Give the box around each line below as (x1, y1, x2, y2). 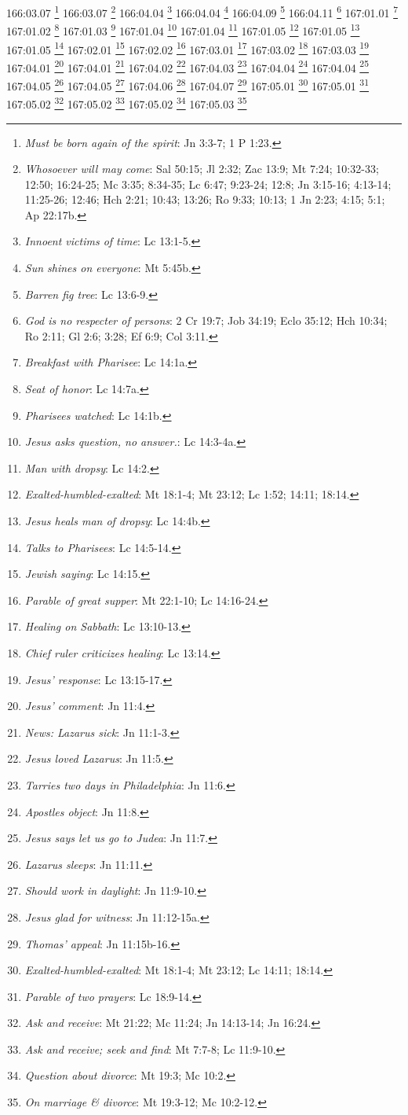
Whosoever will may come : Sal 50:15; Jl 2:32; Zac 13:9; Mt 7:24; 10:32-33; (24, 160, 379, 177)
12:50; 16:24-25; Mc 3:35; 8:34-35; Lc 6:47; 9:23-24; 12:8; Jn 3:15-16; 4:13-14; (24, 175, 392, 192)
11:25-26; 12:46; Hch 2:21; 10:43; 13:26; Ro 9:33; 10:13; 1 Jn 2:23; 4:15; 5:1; (24, 191, 385, 208)
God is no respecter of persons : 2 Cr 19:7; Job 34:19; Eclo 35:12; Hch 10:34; (24, 312, 388, 329)
